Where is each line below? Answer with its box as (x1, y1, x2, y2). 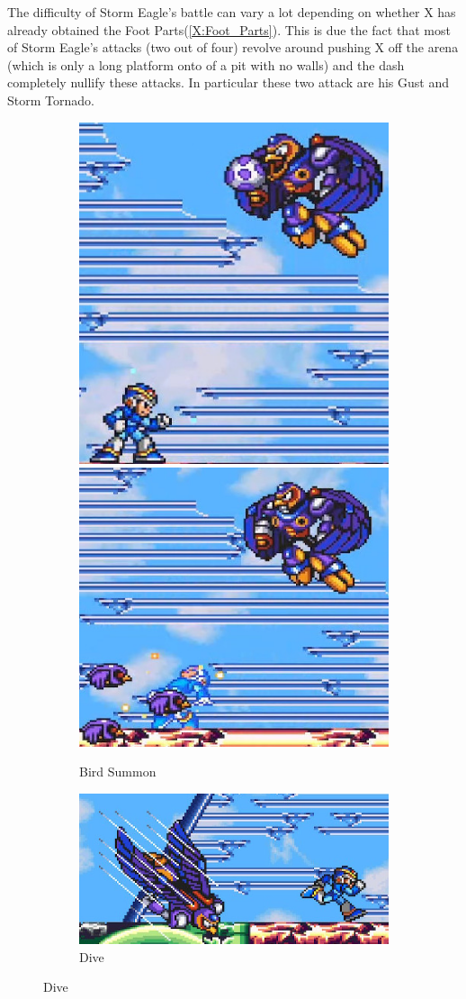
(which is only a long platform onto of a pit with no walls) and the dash (7, 55, 405, 74)
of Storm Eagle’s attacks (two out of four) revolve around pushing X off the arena (7, 38, 459, 57)
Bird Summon (79, 762, 157, 781)
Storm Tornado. (7, 90, 94, 109)
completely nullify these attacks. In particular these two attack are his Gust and (7, 73, 449, 92)
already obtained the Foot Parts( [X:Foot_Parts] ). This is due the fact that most (7, 20, 451, 39)
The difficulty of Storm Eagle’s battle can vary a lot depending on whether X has (7, 3, 456, 21)
